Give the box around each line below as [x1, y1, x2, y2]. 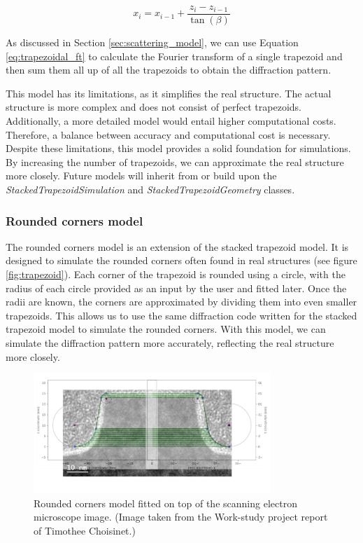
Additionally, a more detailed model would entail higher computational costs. [6, 114, 336, 128]
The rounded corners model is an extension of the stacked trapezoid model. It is [6, 239, 349, 254]
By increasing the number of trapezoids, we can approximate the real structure [6, 154, 344, 169]
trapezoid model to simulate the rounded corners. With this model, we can [6, 322, 326, 336]
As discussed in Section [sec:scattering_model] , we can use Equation [6, 35, 299, 50]
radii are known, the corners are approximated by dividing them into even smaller [6, 294, 357, 309]
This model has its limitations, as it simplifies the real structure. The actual [6, 85, 332, 100]
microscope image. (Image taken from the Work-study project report [34, 509, 328, 524]
